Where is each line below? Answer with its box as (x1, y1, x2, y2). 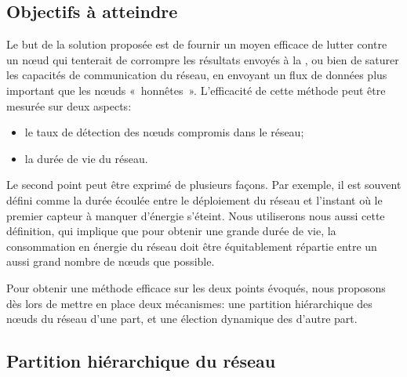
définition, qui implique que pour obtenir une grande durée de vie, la (6, 223, 336, 239)
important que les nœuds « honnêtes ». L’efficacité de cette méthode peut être (6, 82, 386, 98)
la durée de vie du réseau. (24, 150, 148, 166)
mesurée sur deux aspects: (6, 97, 132, 114)
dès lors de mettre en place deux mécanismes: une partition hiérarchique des (6, 295, 372, 311)
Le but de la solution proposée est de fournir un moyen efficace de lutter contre (6, 36, 387, 53)
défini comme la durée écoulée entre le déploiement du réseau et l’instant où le (6, 191, 383, 208)
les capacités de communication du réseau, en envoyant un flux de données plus (6, 67, 387, 83)
